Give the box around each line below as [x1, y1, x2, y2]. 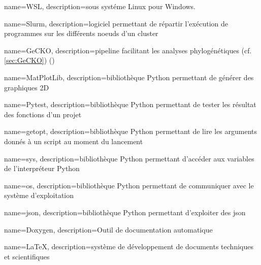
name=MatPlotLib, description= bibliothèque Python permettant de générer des [4, 72, 254, 82]
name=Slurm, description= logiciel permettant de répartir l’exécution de [4, 18, 228, 28]
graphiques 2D [4, 82, 49, 92]
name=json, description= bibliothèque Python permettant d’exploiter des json [4, 207, 246, 217]
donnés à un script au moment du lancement [4, 136, 143, 146]
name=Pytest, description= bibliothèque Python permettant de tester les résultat [4, 99, 256, 110]
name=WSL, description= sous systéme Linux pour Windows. [4, 1, 196, 11]
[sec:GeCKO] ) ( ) [4, 55, 55, 65]
